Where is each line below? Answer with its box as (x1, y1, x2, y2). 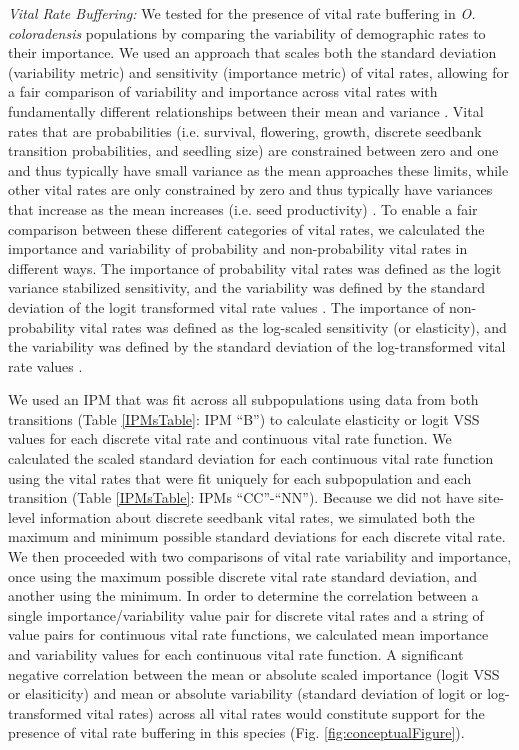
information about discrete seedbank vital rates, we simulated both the (39, 506, 475, 527)
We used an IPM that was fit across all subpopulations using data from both (8, 389, 479, 410)
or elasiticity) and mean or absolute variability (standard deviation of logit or (8, 683, 483, 704)
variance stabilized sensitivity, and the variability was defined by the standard (8, 277, 485, 298)
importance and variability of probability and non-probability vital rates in (8, 238, 468, 259)
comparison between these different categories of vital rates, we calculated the (8, 218, 485, 239)
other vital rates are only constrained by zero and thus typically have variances (8, 179, 493, 200)
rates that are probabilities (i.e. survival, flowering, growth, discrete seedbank (8, 120, 482, 141)
